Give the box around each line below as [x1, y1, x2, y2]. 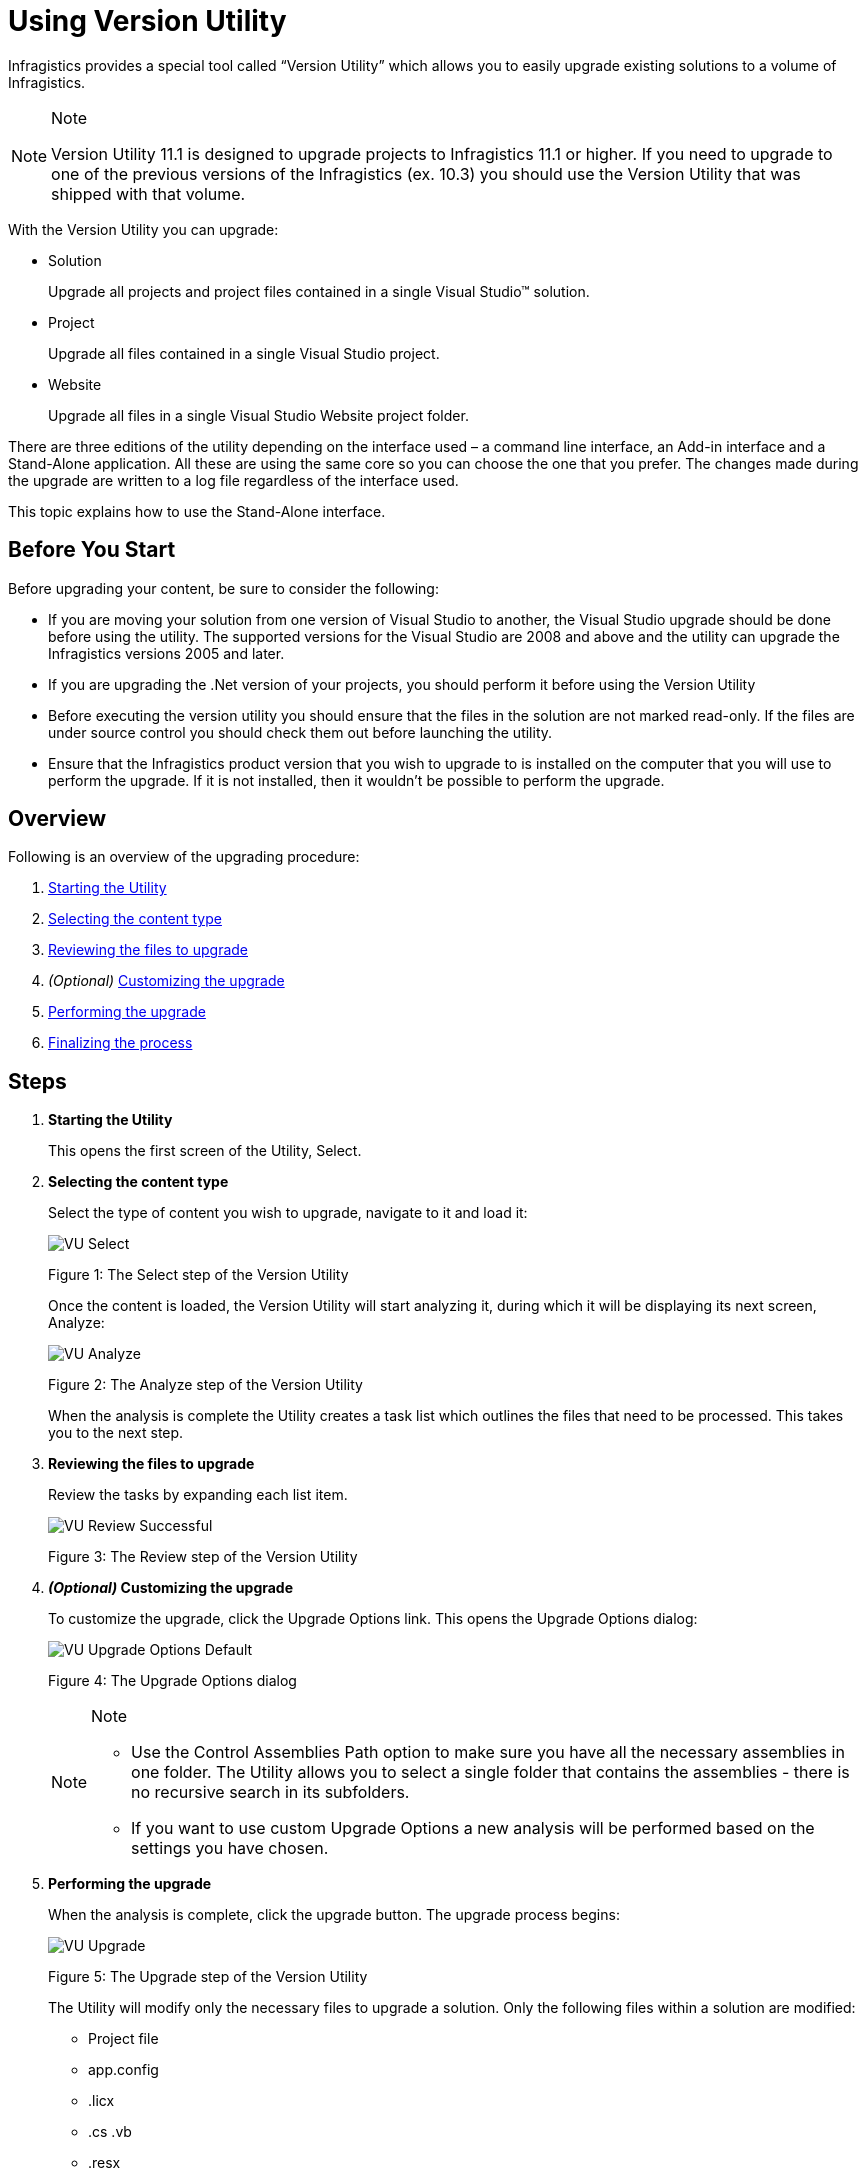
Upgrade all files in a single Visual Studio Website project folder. [48, 406, 469, 424]
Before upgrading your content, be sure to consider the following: [8, 579, 439, 597]
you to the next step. [48, 1424, 184, 1442]
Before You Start [8, 537, 176, 563]
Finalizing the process [48, 1034, 193, 1052]
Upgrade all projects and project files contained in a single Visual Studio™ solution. [48, 282, 590, 300]
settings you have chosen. [131, 1838, 329, 1859]
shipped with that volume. [51, 183, 246, 204]
